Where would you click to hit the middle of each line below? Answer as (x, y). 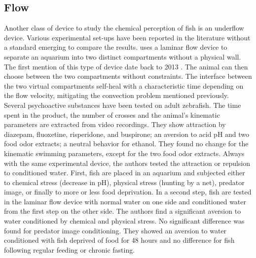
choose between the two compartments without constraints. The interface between (128, 76)
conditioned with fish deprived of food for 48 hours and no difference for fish (119, 240)
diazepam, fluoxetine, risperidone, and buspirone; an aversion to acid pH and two (127, 134)
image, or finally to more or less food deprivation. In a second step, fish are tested (128, 192)
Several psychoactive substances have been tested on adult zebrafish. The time (123, 105)
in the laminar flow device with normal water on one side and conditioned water (125, 201)
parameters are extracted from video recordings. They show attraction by (115, 124)
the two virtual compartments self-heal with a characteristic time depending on (124, 85)
